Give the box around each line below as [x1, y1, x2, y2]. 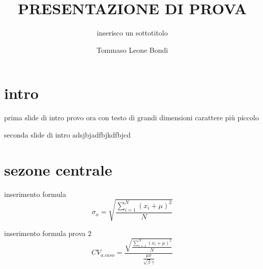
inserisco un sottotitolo [97, 27, 168, 38]
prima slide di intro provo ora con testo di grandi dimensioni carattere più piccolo [4, 112, 259, 123]
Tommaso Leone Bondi [96, 44, 168, 55]
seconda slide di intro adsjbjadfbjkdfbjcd [4, 129, 131, 140]
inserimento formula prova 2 [4, 227, 92, 238]
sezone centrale [4, 159, 112, 180]
